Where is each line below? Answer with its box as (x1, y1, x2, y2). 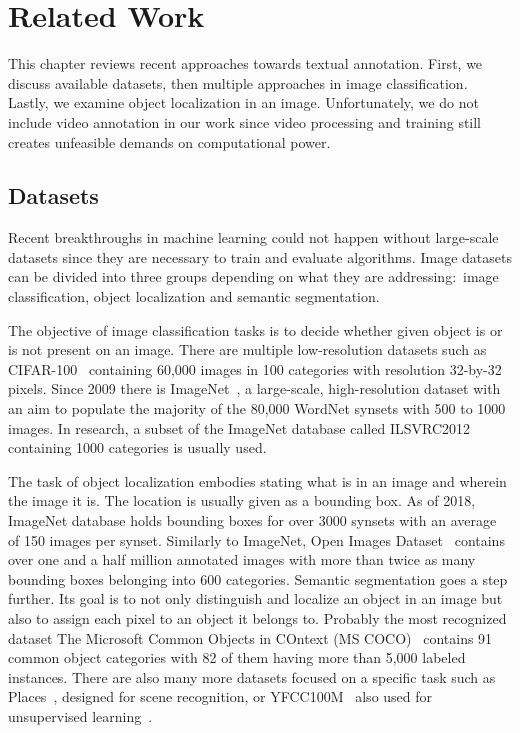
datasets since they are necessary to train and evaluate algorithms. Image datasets (8, 246, 512, 267)
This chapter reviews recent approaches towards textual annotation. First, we (8, 53, 483, 74)
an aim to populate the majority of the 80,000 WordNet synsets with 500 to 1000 (8, 398, 506, 419)
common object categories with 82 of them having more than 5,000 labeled (8, 647, 466, 668)
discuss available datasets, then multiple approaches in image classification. (8, 72, 468, 93)
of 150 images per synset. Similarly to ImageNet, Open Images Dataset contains (8, 529, 505, 550)
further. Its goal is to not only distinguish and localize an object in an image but (8, 588, 503, 609)
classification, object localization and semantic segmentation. (8, 286, 380, 307)
